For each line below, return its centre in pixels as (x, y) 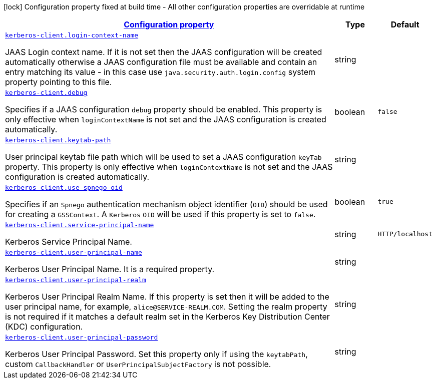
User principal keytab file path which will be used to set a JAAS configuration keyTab (163, 157)
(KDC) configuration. (44, 327)
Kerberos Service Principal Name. (69, 242)
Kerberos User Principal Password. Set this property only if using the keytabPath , (156, 354)
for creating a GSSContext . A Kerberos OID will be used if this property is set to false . (160, 214)
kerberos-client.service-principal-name (80, 225)
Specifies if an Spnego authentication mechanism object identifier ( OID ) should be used (166, 204)
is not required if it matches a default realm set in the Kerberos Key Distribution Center (167, 317)
